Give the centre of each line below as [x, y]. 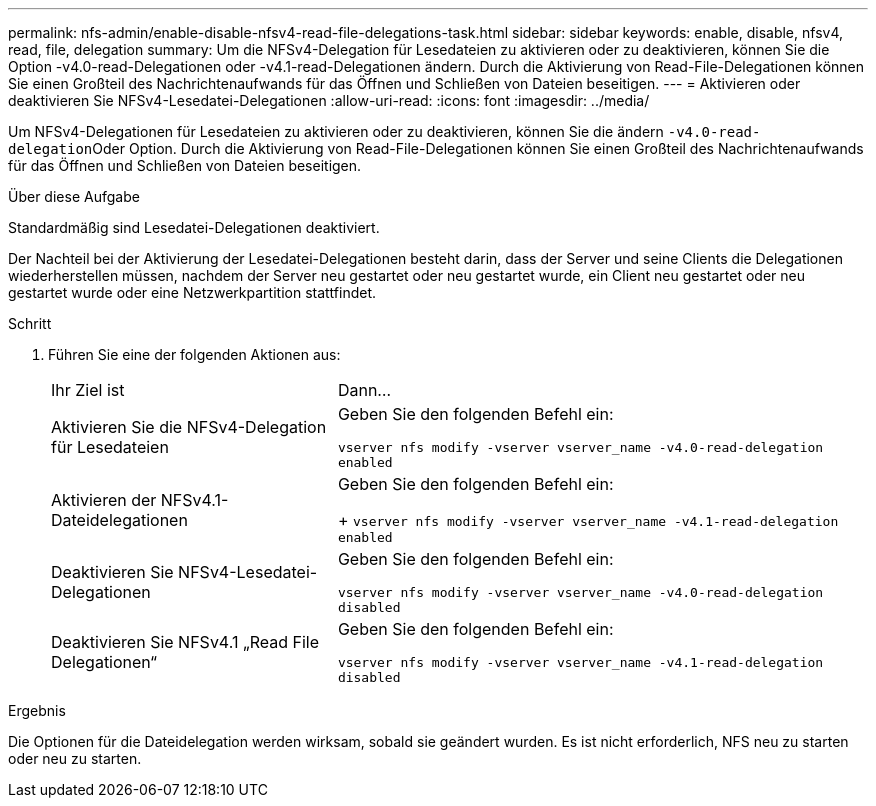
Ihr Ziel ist [88, 390]
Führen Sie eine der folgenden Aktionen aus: [194, 354]
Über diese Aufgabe [74, 196]
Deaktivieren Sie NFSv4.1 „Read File [185, 642]
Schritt [30, 323]
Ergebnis [37, 710]
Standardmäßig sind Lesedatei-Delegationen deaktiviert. [194, 227]
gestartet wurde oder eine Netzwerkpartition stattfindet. [192, 292]
